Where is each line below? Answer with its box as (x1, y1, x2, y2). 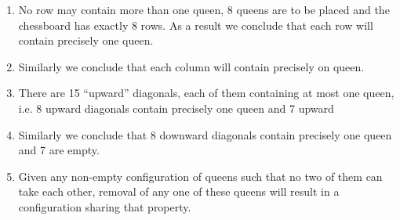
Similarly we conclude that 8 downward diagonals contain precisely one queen (18, 126, 392, 142)
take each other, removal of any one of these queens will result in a (18, 183, 340, 200)
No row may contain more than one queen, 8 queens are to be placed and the (18, 2, 390, 17)
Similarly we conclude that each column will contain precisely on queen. (18, 58, 365, 74)
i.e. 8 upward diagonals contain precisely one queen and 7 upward (18, 99, 334, 116)
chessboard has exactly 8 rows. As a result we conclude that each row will (18, 16, 373, 33)
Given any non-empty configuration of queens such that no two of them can (18, 168, 383, 184)
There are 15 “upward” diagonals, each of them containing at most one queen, (18, 85, 395, 101)
